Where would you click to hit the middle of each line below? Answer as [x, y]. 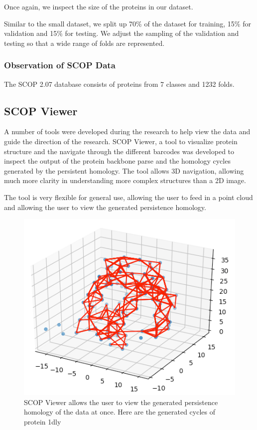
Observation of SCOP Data [60, 65]
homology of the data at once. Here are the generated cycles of [120, 412]
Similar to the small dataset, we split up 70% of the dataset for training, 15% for [128, 23]
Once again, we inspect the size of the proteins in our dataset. [99, 6]
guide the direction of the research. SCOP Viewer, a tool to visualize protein [121, 141]
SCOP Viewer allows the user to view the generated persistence [121, 402]
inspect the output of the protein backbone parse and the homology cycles [117, 161]
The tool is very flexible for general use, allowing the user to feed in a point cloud [128, 197]
